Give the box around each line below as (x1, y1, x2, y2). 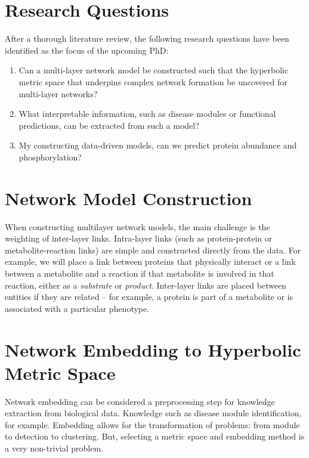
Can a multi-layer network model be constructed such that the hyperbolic (18, 64, 289, 76)
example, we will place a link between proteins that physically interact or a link (5, 255, 296, 268)
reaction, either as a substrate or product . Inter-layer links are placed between (5, 278, 287, 291)
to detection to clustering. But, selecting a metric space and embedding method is (5, 430, 305, 442)
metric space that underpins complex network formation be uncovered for (18, 75, 288, 88)
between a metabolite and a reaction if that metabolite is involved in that (5, 267, 274, 279)
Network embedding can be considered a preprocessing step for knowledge (5, 395, 275, 407)
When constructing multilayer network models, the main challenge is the (5, 220, 270, 233)
